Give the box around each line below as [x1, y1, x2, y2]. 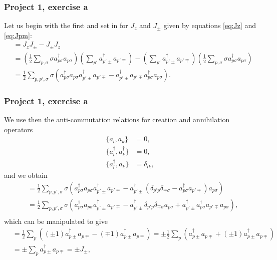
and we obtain [4, 169, 48, 180]
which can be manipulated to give [4, 215, 108, 226]
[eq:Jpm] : [4, 30, 32, 40]
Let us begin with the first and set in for [4, 20, 128, 31]
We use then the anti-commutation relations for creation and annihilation [4, 114, 230, 125]
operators [4, 124, 33, 134]
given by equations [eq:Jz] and [163, 20, 256, 31]
